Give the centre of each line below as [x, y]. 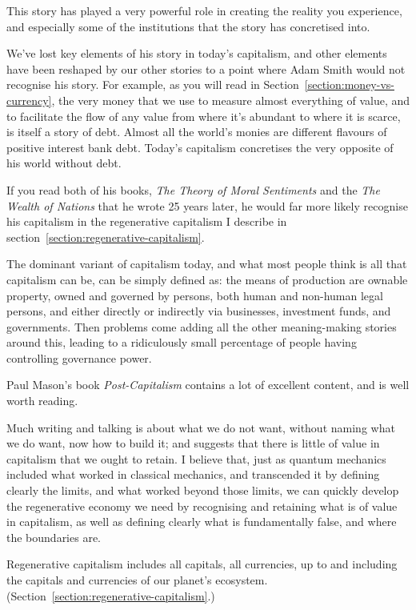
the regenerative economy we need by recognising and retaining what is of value [202, 506]
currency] [29, 100]
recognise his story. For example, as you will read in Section [153, 84]
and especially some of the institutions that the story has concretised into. [188, 26]
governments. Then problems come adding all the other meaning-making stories [202, 326]
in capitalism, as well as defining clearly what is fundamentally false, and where [202, 522]
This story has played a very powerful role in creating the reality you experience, [204, 10]
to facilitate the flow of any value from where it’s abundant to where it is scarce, [204, 116]
